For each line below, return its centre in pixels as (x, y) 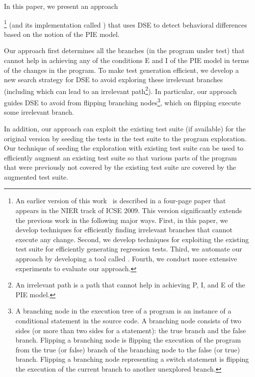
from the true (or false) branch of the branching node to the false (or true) (128, 349)
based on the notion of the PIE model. (62, 34)
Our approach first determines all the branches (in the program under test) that (124, 50)
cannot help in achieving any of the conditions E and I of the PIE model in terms (127, 60)
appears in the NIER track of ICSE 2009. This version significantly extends (129, 210)
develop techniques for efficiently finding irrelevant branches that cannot (124, 230)
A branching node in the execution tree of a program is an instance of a (123, 311)
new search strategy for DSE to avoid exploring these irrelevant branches (114, 79)
